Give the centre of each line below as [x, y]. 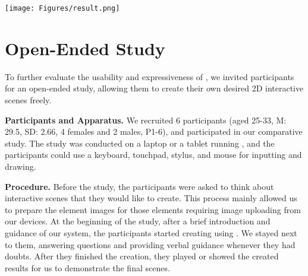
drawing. [21, 166]
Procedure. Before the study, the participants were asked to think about [139, 186]
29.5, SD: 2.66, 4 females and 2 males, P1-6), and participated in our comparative [154, 131]
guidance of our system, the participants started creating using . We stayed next [151, 232]
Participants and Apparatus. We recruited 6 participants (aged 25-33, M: [146, 120]
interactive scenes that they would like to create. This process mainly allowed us [151, 198]
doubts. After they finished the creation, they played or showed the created [142, 256]
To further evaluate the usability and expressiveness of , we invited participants [150, 76]
